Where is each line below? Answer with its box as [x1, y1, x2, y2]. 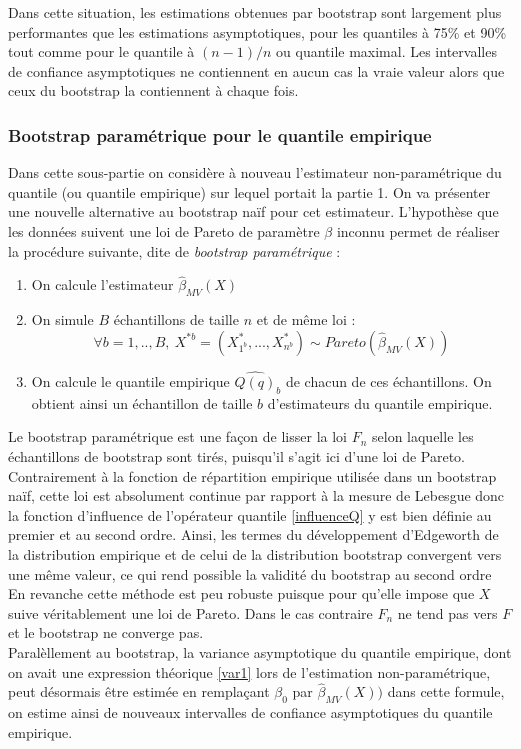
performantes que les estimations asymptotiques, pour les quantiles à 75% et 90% [8, 21, 507, 42]
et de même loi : [256, 309, 356, 330]
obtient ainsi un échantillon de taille [31, 392, 253, 413]
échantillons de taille [113, 309, 239, 330]
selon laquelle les [372, 426, 474, 447]
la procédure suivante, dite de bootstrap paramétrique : [8, 240, 341, 261]
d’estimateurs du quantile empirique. [267, 392, 493, 413]
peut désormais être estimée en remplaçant [8, 681, 270, 702]
